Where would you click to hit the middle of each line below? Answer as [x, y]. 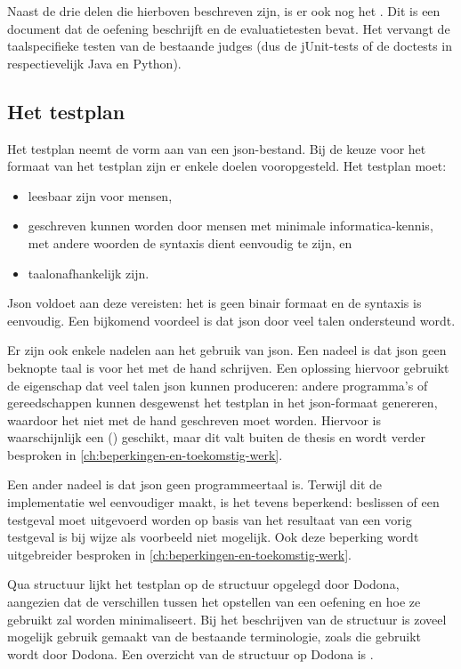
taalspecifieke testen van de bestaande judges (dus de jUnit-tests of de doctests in [230, 46]
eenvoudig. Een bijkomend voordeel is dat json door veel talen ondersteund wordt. [231, 320]
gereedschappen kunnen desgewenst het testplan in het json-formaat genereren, [222, 403]
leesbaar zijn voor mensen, [100, 195]
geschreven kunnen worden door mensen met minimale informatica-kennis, [230, 226]
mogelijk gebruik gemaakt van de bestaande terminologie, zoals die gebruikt [214, 637]
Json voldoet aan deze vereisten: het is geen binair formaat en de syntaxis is [214, 303]
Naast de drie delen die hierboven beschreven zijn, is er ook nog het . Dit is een [224, 11]
